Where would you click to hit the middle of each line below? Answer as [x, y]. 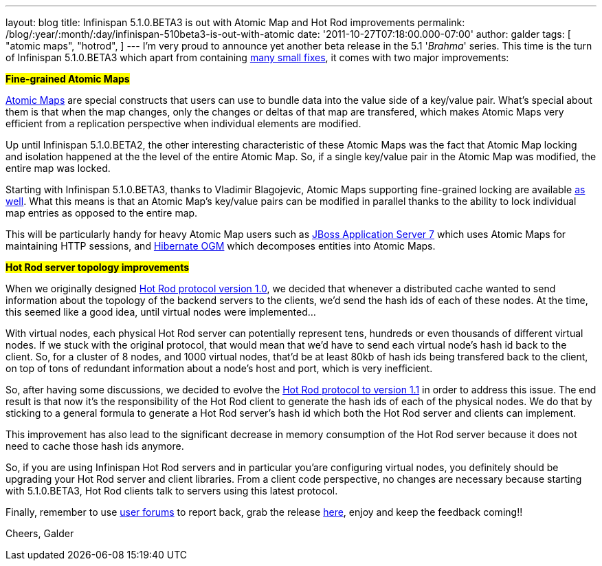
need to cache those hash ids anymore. [95, 446]
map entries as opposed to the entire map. [102, 213]
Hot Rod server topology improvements [98, 267]
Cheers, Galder [40, 533]
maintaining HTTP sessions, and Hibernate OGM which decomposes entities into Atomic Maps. [221, 246]
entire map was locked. [58, 168]
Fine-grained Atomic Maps [68, 79]
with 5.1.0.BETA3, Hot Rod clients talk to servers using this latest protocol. [172, 491]
